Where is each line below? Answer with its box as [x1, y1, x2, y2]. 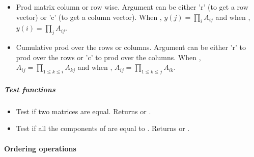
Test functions [4, 84, 55, 94]
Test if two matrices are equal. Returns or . [16, 106, 151, 116]
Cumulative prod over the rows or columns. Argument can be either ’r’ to [16, 42, 246, 53]
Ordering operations [4, 143, 76, 153]
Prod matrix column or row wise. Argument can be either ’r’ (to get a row [16, 2, 248, 12]
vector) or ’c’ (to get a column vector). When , [16, 11, 162, 22]
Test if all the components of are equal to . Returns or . [16, 123, 190, 134]
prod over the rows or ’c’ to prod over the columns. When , [16, 51, 201, 62]
